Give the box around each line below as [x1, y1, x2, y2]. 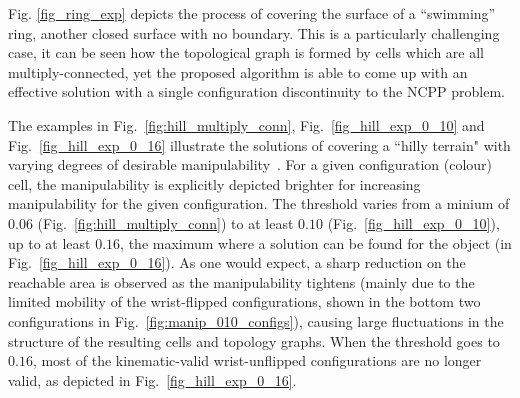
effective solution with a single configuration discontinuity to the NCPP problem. [8, 81, 505, 102]
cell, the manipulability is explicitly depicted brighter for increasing [8, 173, 421, 194]
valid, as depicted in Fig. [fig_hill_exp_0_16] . [8, 369, 297, 390]
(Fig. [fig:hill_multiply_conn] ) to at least [37, 212, 294, 233]
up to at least [8, 232, 91, 253]
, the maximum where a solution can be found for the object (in [120, 232, 512, 253]
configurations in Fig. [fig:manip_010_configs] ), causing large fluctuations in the [8, 310, 504, 331]
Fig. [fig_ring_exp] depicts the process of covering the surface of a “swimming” [8, 3, 496, 23]
